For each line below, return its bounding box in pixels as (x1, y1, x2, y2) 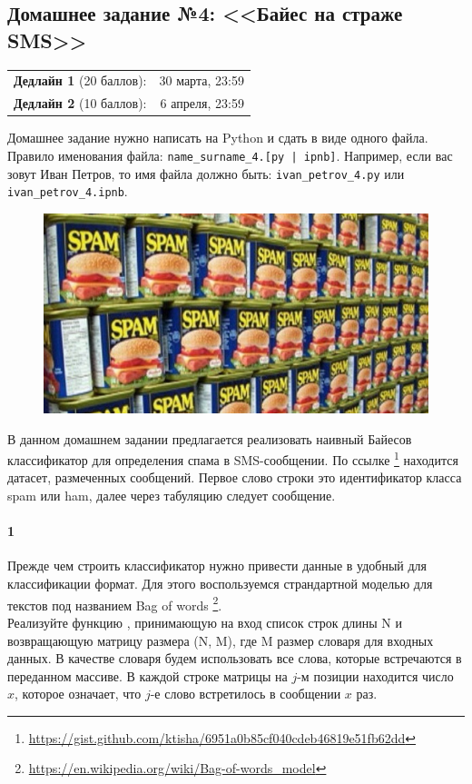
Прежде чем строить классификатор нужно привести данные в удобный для (7, 556, 427, 575)
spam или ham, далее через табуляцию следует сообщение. (7, 486, 336, 505)
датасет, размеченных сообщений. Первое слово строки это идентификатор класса (7, 468, 462, 487)
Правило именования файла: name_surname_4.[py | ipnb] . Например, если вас (7, 145, 453, 164)
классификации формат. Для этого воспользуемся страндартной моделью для (7, 574, 433, 593)
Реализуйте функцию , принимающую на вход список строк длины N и (7, 612, 402, 631)
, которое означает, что (15, 684, 142, 703)
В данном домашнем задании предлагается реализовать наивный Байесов (7, 429, 412, 448)
